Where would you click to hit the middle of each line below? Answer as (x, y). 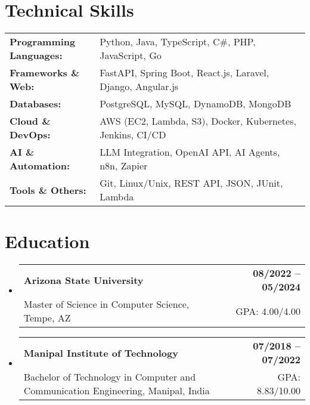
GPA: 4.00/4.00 (268, 311)
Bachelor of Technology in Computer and (110, 377)
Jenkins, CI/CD (133, 135)
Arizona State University (83, 280)
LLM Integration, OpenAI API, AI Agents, (190, 152)
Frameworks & (45, 73)
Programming (43, 42)
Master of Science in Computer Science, (106, 304)
